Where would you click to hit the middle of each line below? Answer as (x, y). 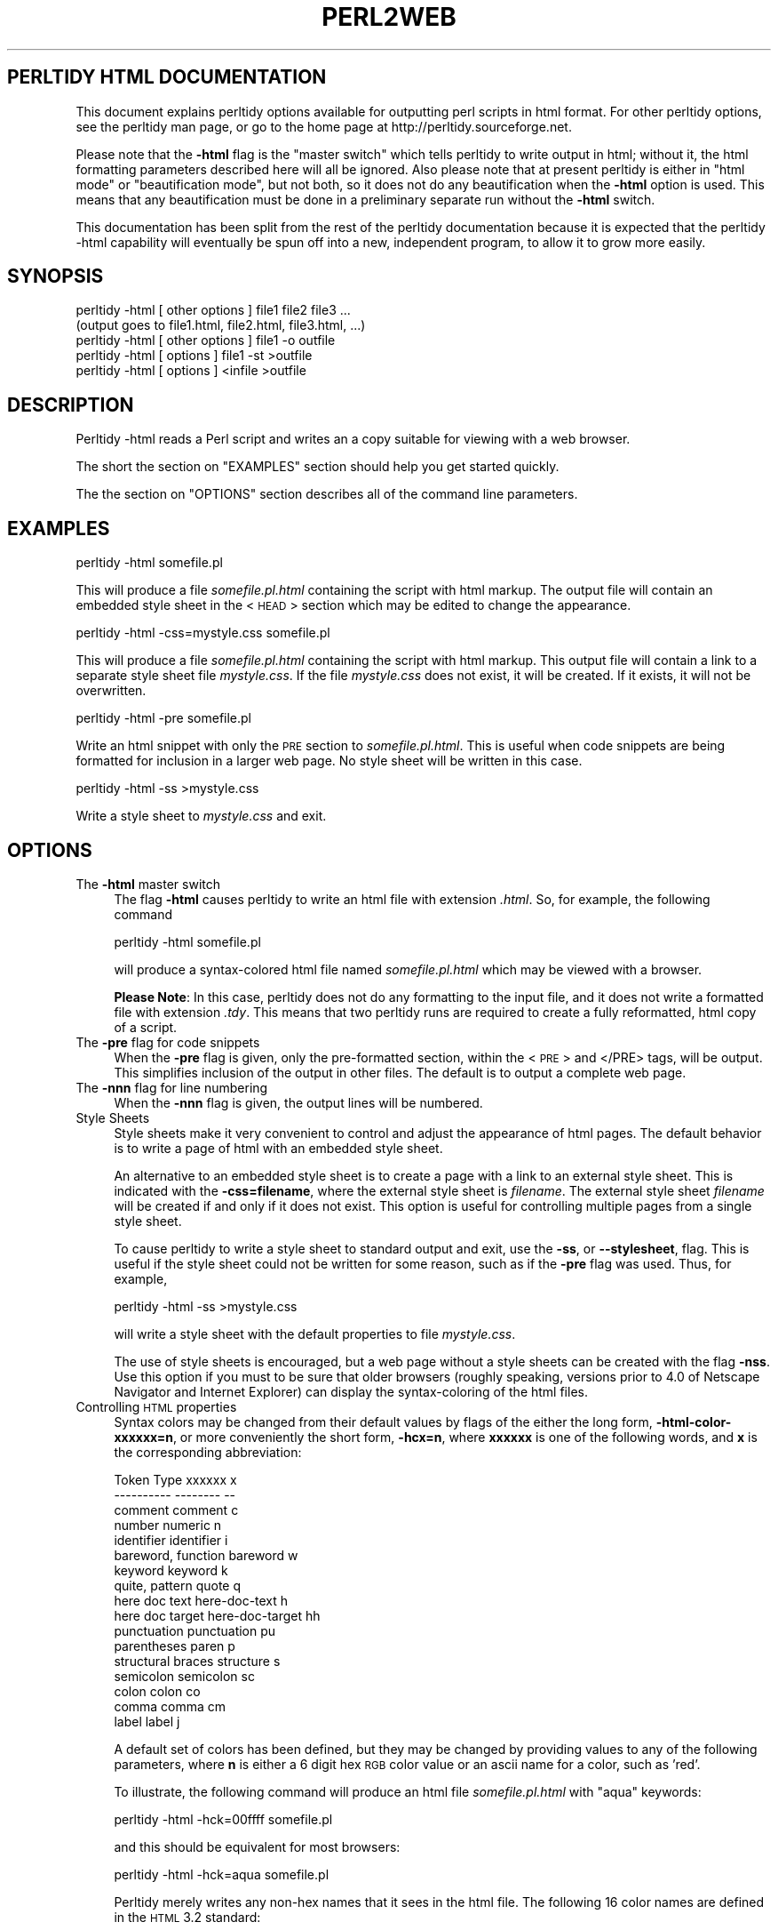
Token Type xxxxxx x (175, 1479)
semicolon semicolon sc (184, 1676)
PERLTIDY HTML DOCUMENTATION (167, 77)
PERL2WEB (389, 17)
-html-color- (694, 1421)
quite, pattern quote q (178, 1585)
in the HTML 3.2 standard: (187, 1917)
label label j (147, 1721)
